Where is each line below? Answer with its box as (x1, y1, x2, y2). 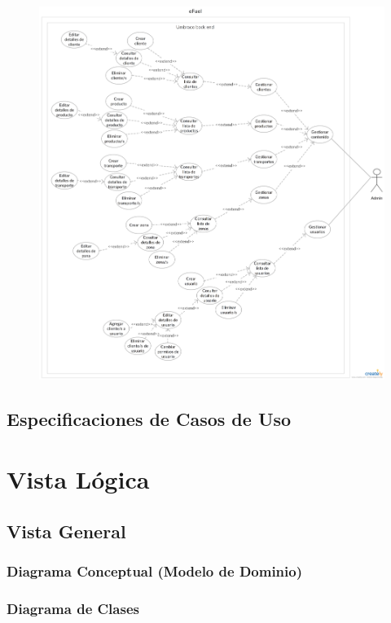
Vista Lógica (7, 463, 150, 496)
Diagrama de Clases (7, 598, 139, 618)
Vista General (7, 518, 126, 543)
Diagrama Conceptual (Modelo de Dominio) (7, 560, 302, 581)
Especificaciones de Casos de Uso (7, 406, 292, 432)
